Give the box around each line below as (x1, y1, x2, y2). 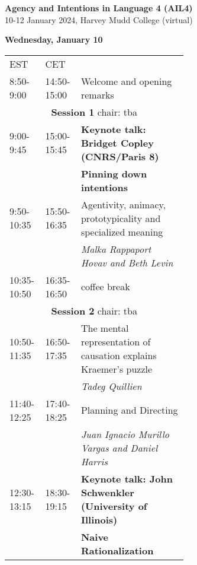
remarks (80, 87, 114, 101)
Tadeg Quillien (80, 379, 142, 393)
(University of (80, 499, 147, 513)
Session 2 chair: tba (51, 303, 137, 318)
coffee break (80, 280, 130, 294)
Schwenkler (80, 485, 134, 499)
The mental (80, 320, 129, 335)
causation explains (80, 348, 157, 362)
